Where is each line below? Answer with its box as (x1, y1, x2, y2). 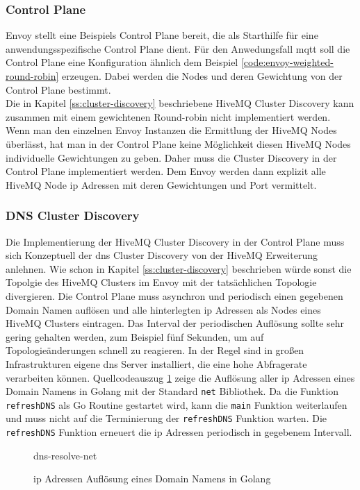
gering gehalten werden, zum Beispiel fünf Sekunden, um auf (6, 329, 264, 344)
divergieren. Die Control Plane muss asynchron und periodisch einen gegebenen (6, 288, 343, 303)
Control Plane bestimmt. (6, 82, 111, 96)
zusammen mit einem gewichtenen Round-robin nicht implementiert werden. (6, 109, 331, 124)
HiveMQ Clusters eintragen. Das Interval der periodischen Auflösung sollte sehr (6, 316, 345, 330)
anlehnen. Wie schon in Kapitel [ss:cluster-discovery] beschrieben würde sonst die (6, 261, 352, 276)
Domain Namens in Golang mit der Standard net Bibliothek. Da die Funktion (6, 384, 339, 398)
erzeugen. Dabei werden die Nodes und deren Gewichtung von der (62, 69, 343, 83)
